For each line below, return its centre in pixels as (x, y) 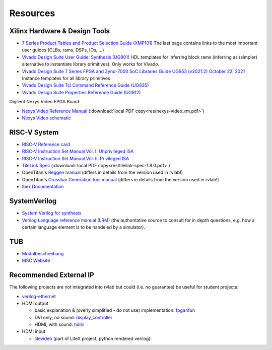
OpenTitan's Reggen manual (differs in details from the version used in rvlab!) (103, 172)
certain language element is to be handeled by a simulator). (84, 227)
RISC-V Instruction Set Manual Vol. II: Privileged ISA (76, 158)
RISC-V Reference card (46, 144)
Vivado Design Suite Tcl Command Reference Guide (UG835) (85, 85)
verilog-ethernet (39, 296)
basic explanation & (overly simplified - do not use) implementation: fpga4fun (115, 310)
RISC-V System (34, 132)
